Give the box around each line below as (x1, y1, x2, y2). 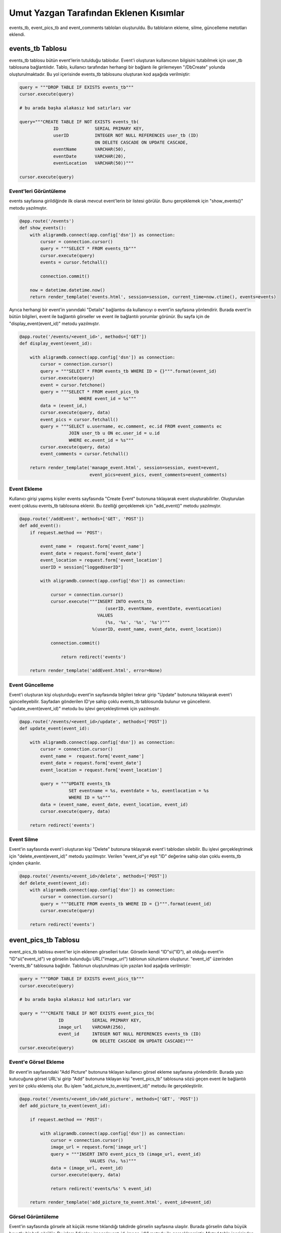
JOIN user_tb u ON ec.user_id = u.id (68, 431, 160, 436)
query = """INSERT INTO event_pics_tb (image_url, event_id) (50, 1151, 201, 1157)
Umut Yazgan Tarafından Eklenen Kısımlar (9, 7, 185, 18)
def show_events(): (19, 225, 66, 231)
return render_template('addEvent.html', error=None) (30, 668, 162, 673)
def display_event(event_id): (19, 341, 93, 346)
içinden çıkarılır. (9, 860, 41, 866)
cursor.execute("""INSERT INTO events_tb (50, 599, 152, 604)
